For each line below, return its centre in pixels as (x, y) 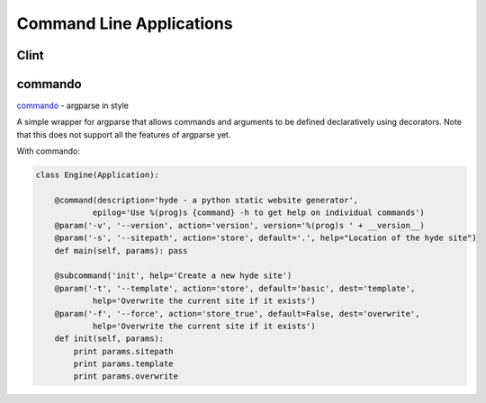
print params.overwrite (126, 376)
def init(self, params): (109, 339)
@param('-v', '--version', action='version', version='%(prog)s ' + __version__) (239, 225)
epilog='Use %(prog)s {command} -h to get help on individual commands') (258, 213)
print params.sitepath (124, 351)
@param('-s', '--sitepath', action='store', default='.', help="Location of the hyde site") (265, 238)
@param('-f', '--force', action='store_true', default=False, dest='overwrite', (237, 313)
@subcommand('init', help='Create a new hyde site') (173, 276)
